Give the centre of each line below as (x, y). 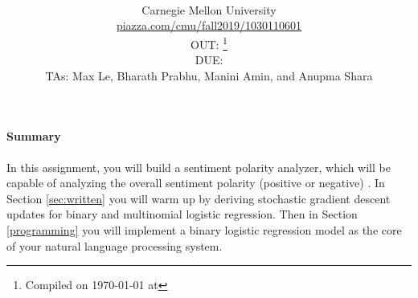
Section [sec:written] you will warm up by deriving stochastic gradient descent (199, 198)
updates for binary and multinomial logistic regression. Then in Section (182, 214)
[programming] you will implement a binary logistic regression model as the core (204, 229)
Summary (34, 136)
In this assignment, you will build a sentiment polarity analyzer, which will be (199, 167)
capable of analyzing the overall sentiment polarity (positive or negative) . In (196, 183)
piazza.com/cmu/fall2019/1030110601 (209, 25)
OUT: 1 (209, 43)
